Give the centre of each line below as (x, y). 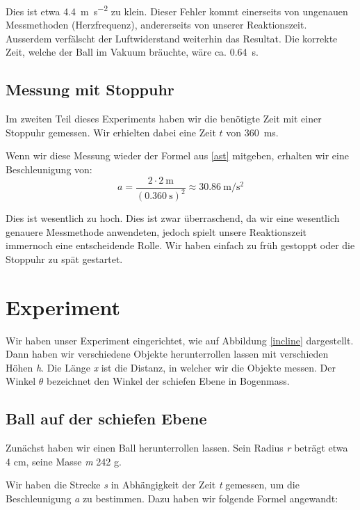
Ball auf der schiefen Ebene (106, 419)
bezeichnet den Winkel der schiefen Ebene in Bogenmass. (168, 381)
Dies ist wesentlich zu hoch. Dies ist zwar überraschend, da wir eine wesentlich (173, 218)
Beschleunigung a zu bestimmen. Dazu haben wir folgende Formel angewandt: (172, 498)
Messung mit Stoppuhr (90, 89)
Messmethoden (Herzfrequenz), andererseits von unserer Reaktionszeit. (156, 25)
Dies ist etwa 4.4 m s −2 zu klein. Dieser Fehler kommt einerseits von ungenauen (177, 10)
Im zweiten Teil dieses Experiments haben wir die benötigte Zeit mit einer (164, 119)
